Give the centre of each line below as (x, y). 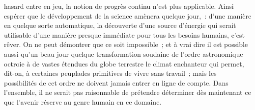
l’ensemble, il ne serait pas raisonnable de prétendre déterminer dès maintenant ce (127, 92)
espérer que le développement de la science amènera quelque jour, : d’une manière (128, 15)
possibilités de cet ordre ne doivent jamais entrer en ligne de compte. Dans (116, 82)
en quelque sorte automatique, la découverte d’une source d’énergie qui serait (120, 25)
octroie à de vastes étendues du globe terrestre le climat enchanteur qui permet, (124, 63)
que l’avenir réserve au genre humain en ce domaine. (83, 101)
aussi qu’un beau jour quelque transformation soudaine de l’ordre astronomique (124, 54)
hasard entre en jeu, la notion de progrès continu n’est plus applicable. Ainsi (119, 6)
